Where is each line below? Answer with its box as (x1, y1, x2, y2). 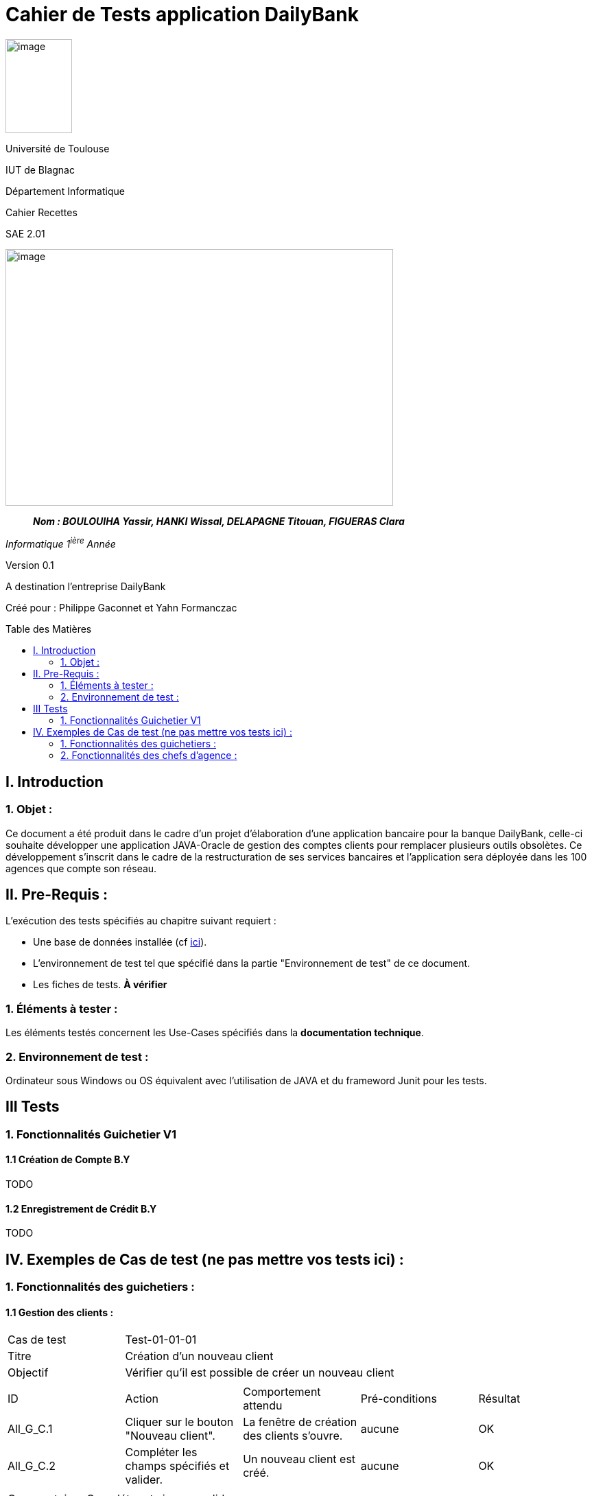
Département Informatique (5, 185, 125, 197)
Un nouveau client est (243, 1452, 356, 1466)
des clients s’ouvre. (243, 1429, 343, 1443)
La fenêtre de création (243, 1415, 357, 1429)
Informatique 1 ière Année (5, 536, 116, 550)
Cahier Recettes (5, 206, 78, 218)
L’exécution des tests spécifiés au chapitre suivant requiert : (5, 915, 276, 927)
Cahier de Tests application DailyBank (5, 3, 359, 26)
